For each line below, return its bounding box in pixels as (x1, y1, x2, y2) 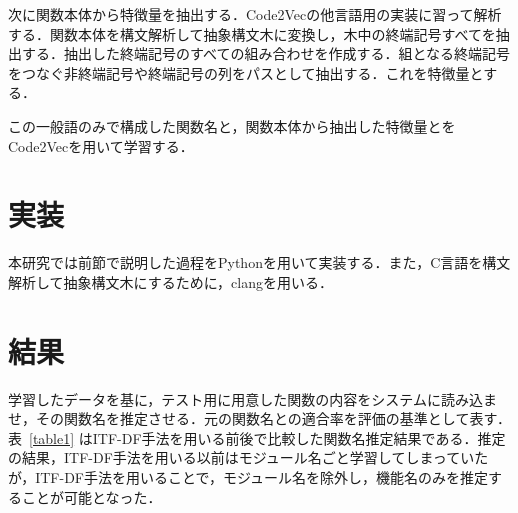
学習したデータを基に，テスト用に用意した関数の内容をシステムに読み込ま (8, 388, 497, 409)
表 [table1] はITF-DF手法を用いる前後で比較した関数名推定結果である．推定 (8, 427, 506, 448)
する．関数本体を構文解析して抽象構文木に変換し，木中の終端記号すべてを (8, 23, 496, 44)
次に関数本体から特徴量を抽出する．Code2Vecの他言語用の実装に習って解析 (8, 4, 502, 24)
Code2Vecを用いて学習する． (8, 135, 194, 156)
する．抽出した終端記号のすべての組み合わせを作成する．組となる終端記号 (21, 43, 511, 64)
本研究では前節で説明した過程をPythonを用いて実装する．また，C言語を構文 (8, 252, 511, 273)
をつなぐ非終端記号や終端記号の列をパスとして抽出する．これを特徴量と (8, 62, 484, 83)
